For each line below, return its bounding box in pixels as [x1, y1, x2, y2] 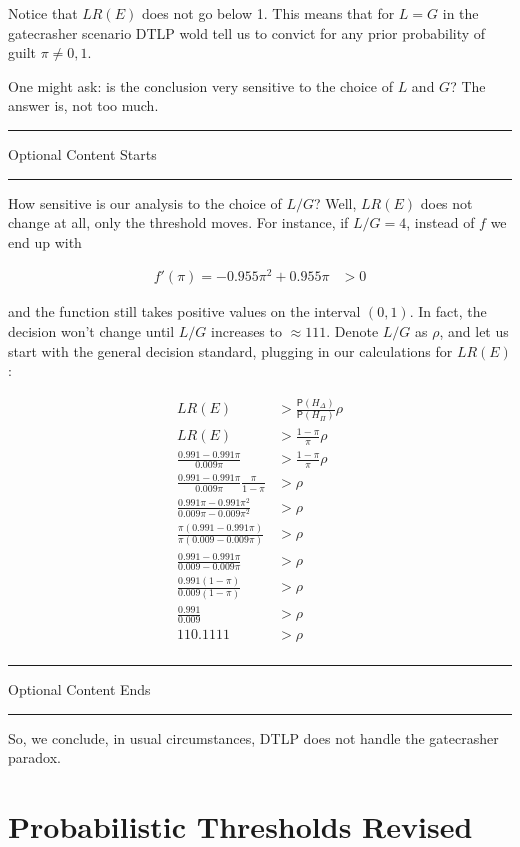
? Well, [314, 192, 357, 213]
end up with [8, 231, 82, 252]
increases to [211, 321, 282, 342]
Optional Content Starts [8, 143, 157, 164]
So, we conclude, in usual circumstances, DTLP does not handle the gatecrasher [8, 727, 499, 748]
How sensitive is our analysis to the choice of [8, 192, 282, 213]
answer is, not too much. [8, 95, 159, 116]
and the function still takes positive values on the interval [8, 301, 361, 322]
